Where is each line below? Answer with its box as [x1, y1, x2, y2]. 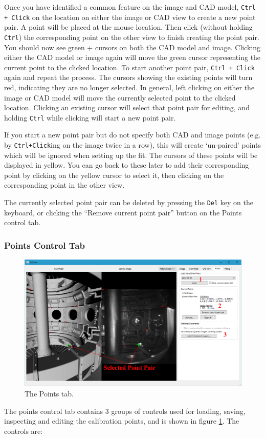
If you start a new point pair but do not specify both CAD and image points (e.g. [4, 129, 261, 140]
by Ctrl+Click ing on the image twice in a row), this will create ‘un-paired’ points [4, 140, 261, 150]
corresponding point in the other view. [4, 180, 125, 190]
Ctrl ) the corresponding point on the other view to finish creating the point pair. [4, 31, 259, 42]
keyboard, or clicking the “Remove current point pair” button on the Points [4, 207, 242, 217]
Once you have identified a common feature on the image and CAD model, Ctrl [4, 2, 256, 12]
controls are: [4, 425, 43, 436]
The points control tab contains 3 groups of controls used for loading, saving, [4, 405, 246, 416]
